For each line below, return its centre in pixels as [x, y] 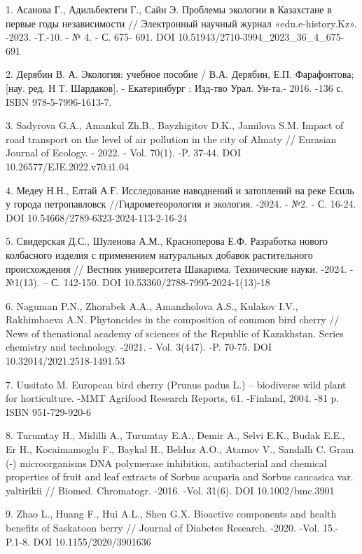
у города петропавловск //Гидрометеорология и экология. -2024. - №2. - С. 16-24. [181, 204]
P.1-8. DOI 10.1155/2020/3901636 [78, 541]
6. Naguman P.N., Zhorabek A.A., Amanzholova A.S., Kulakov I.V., [152, 305]
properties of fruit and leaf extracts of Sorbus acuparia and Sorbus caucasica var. [180, 477]
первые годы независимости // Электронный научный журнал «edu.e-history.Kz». [181, 23]
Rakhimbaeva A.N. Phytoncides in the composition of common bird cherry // [173, 319]
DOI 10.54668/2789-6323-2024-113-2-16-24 [97, 217]
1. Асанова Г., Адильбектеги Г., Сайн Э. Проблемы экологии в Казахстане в [169, 9]
